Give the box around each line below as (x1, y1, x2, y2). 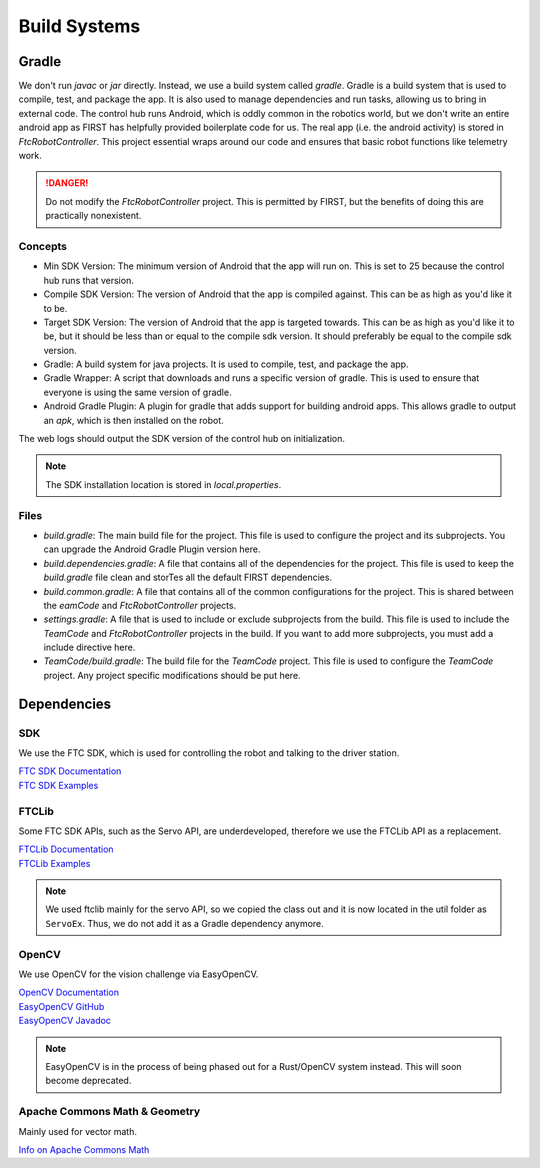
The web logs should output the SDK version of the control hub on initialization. (18, 433, 345, 445)
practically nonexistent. (45, 210, 142, 222)
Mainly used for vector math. (18, 1125, 137, 1137)
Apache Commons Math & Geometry (18, 1105, 201, 1119)
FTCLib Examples (18, 857, 91, 869)
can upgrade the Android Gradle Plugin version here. (43, 543, 261, 555)
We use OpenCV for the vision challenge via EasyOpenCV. (18, 968, 259, 980)
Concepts (18, 239, 68, 253)
